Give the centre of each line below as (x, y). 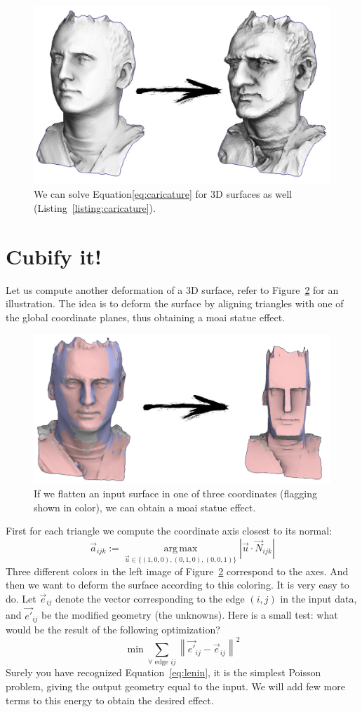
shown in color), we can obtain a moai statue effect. (145, 507)
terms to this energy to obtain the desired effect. (110, 700)
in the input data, (319, 598)
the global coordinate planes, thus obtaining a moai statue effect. (146, 317)
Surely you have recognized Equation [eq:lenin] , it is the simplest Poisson (163, 672)
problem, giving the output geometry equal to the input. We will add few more (175, 686)
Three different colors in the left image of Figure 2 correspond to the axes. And (177, 571)
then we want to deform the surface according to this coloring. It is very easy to (177, 585)
